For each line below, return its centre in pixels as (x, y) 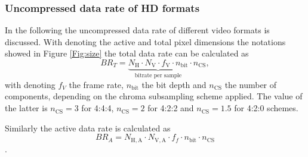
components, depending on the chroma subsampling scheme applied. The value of (154, 96)
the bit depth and (174, 84)
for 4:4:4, (98, 108)
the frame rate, (96, 84)
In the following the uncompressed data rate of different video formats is (137, 30)
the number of (251, 84)
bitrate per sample (158, 76)
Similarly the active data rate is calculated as (88, 128)
